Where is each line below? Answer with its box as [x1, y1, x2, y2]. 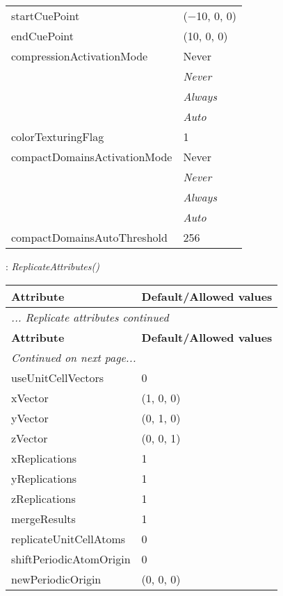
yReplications [11, 470, 77, 486]
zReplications [11, 490, 76, 506]
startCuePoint [11, 8, 80, 24]
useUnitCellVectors [11, 369, 104, 386]
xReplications [11, 449, 77, 466]
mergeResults [11, 510, 76, 527]
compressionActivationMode [11, 48, 148, 64]
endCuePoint [11, 28, 74, 44]
